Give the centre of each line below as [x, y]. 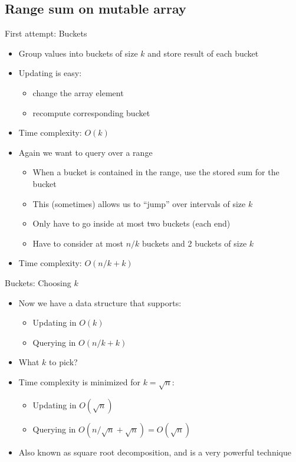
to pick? [63, 362]
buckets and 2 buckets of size [195, 243]
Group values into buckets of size [78, 53]
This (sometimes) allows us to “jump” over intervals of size [139, 203]
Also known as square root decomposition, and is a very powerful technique [155, 452]
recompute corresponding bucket [91, 112]
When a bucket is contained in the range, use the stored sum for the [156, 172]
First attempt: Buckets [46, 33]
